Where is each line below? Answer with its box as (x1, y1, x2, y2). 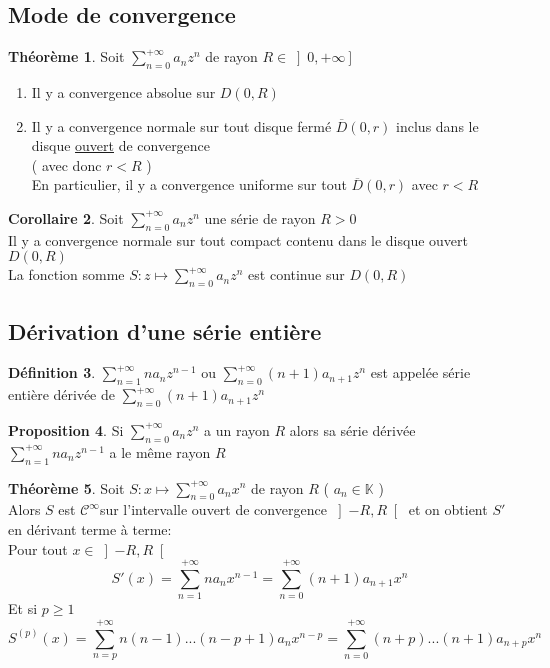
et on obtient (408, 499, 488, 520)
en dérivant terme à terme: (8, 518, 172, 539)
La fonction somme (8, 264, 125, 285)
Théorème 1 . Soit (8, 46, 125, 67)
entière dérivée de (8, 384, 116, 405)
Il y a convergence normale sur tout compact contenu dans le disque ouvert (8, 229, 469, 250)
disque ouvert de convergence (31, 135, 211, 156)
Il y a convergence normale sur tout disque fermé (31, 115, 332, 136)
